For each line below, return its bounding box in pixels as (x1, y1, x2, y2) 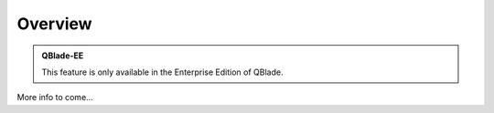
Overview (16, 14, 92, 34)
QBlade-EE (41, 50, 84, 61)
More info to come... (16, 92, 93, 103)
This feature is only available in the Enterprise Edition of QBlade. (41, 67, 284, 77)
